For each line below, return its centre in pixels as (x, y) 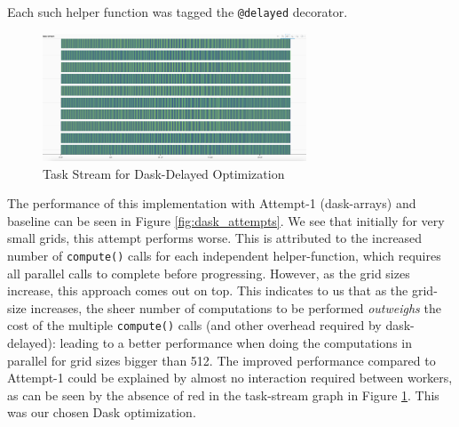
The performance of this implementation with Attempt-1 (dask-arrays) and (212, 203)
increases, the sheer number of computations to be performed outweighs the (236, 307)
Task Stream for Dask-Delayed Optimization (164, 173)
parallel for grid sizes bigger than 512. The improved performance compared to (222, 360)
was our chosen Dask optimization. (102, 412)
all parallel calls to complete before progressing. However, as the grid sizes (209, 273)
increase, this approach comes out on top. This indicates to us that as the (208, 290)
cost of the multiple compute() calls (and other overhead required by (194, 325)
